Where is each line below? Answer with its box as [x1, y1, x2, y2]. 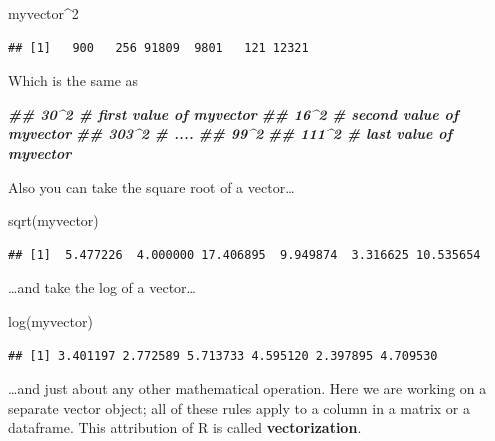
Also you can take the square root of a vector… [8, 176, 295, 197]
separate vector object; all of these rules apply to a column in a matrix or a [8, 397, 471, 418]
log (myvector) [8, 310, 93, 331]
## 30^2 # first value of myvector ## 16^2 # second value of [8, 103, 459, 124]
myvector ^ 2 [8, 3, 79, 23]
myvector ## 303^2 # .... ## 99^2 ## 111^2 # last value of [8, 123, 453, 144]
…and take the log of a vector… [8, 277, 196, 298]
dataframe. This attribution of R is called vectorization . [8, 417, 362, 438]
